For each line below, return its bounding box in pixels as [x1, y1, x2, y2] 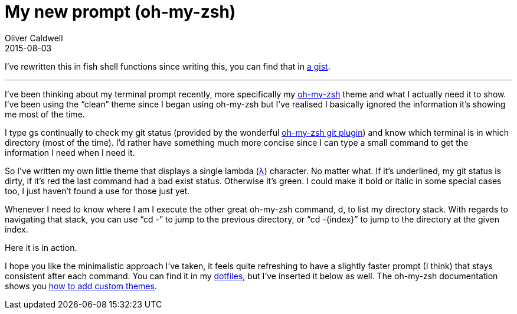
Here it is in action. [5, 242, 77, 253]
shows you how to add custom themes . [5, 280, 157, 291]
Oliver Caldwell [5, 32, 63, 43]
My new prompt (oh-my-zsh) [5, 2, 236, 22]
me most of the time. [5, 109, 85, 119]
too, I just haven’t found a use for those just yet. [5, 185, 190, 196]
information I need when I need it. [5, 147, 135, 158]
